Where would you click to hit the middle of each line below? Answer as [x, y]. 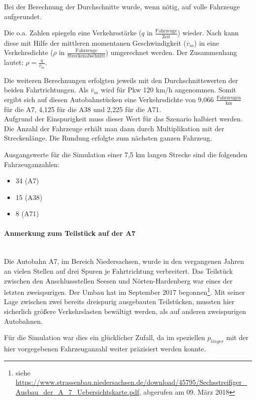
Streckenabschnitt [86, 56]
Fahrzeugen [229, 98]
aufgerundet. [23, 16]
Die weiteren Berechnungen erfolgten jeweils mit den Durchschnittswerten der [121, 80]
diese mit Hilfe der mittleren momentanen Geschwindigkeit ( [95, 43]
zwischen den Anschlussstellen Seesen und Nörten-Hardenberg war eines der [118, 280]
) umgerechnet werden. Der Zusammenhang [171, 52]
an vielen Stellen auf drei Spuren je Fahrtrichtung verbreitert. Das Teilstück [118, 271]
